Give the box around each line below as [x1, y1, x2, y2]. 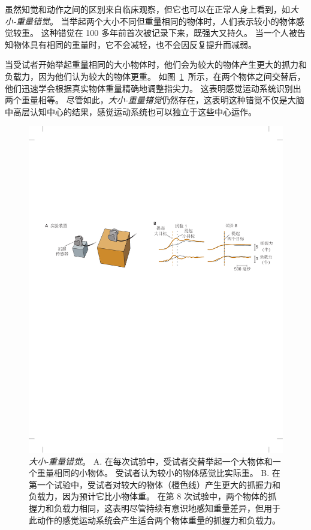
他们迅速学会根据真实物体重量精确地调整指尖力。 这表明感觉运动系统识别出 [5, 82, 301, 94]
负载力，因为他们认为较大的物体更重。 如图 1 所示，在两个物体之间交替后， [5, 70, 306, 82]
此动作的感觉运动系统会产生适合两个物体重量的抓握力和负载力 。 [29, 513, 280, 526]
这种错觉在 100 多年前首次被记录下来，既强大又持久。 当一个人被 [41, 26, 297, 39]
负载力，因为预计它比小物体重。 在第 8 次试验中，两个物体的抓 [29, 490, 276, 502]
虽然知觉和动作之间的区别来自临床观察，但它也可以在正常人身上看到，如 [5, 3, 290, 15]
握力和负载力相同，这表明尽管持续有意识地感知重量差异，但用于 [29, 502, 280, 514]
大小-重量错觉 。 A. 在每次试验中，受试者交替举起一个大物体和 [29, 454, 273, 467]
